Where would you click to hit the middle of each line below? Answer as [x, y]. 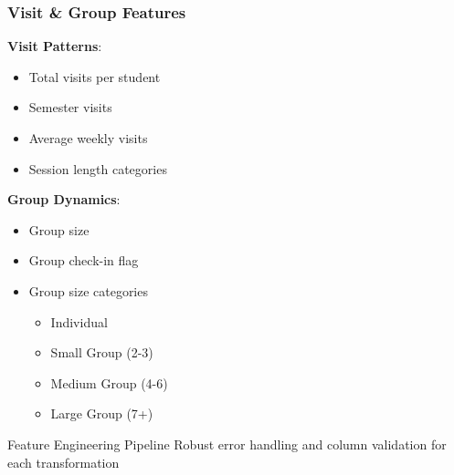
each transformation [63, 462]
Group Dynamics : [64, 199]
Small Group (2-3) [102, 352]
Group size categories [88, 290]
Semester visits [70, 107]
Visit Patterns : [55, 46]
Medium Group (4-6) [109, 382]
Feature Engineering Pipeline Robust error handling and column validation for [227, 444]
